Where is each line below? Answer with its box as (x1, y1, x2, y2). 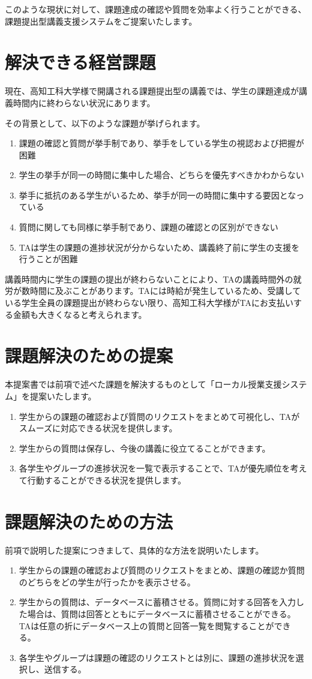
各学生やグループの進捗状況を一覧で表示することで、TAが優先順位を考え (19, 462, 307, 474)
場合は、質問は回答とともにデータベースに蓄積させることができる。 (27, 608, 296, 620)
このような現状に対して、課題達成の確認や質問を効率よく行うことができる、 (5, 3, 307, 15)
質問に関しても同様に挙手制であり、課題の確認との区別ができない (19, 221, 278, 233)
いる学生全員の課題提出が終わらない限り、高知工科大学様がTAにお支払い (5, 296, 293, 309)
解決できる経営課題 (5, 50, 156, 74)
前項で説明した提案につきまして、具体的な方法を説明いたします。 (5, 543, 264, 556)
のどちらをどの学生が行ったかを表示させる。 (19, 575, 196, 588)
